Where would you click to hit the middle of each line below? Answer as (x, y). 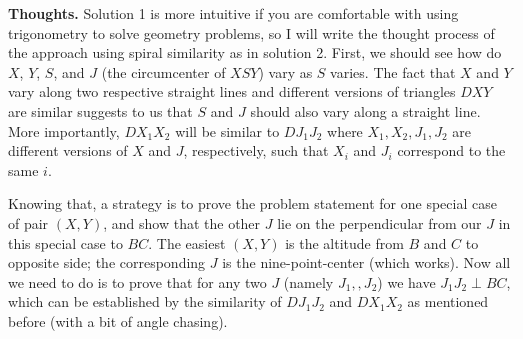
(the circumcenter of (163, 71)
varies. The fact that (393, 71)
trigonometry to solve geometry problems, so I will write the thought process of (251, 32)
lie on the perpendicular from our (379, 222)
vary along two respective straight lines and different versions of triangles (232, 91)
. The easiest (187, 242)
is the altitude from (344, 242)
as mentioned (448, 301)
